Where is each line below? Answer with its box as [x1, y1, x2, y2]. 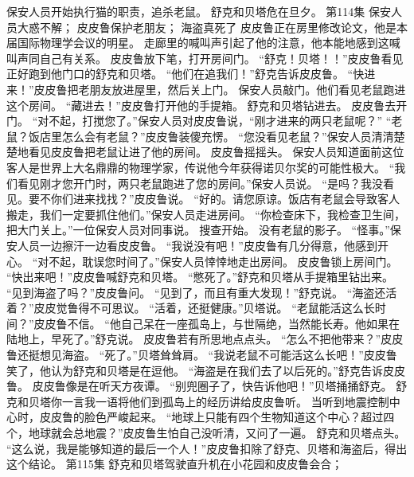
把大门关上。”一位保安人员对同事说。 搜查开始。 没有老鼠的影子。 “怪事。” [6, 221, 390, 238]
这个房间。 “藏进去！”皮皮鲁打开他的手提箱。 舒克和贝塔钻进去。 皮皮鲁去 [6, 96, 396, 113]
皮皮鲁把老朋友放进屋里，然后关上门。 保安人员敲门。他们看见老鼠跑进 [33, 80, 406, 97]
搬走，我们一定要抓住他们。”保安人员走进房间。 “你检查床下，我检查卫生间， [6, 205, 405, 222]
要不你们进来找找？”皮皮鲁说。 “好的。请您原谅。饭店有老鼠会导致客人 [28, 190, 400, 207]
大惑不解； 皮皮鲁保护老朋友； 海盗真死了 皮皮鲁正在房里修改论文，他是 [17, 18, 396, 35]
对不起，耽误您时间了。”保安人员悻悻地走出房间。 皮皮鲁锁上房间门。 [37, 252, 398, 269]
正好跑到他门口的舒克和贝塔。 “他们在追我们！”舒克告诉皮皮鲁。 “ [6, 65, 353, 82]
